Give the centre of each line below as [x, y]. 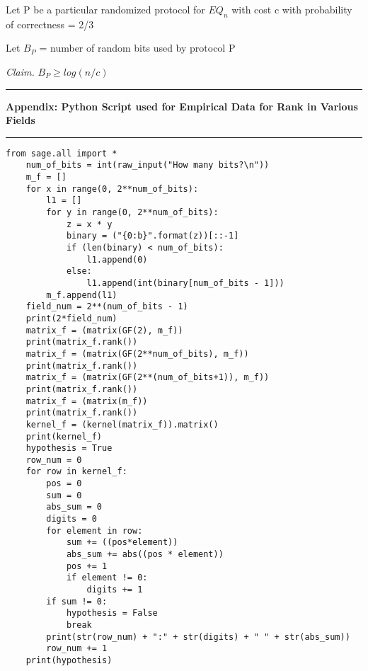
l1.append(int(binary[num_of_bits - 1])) [185, 283]
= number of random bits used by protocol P [137, 48]
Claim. [20, 71]
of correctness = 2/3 [50, 24]
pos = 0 [64, 484]
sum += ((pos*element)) [122, 543]
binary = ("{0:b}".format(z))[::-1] [153, 236]
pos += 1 [87, 566]
